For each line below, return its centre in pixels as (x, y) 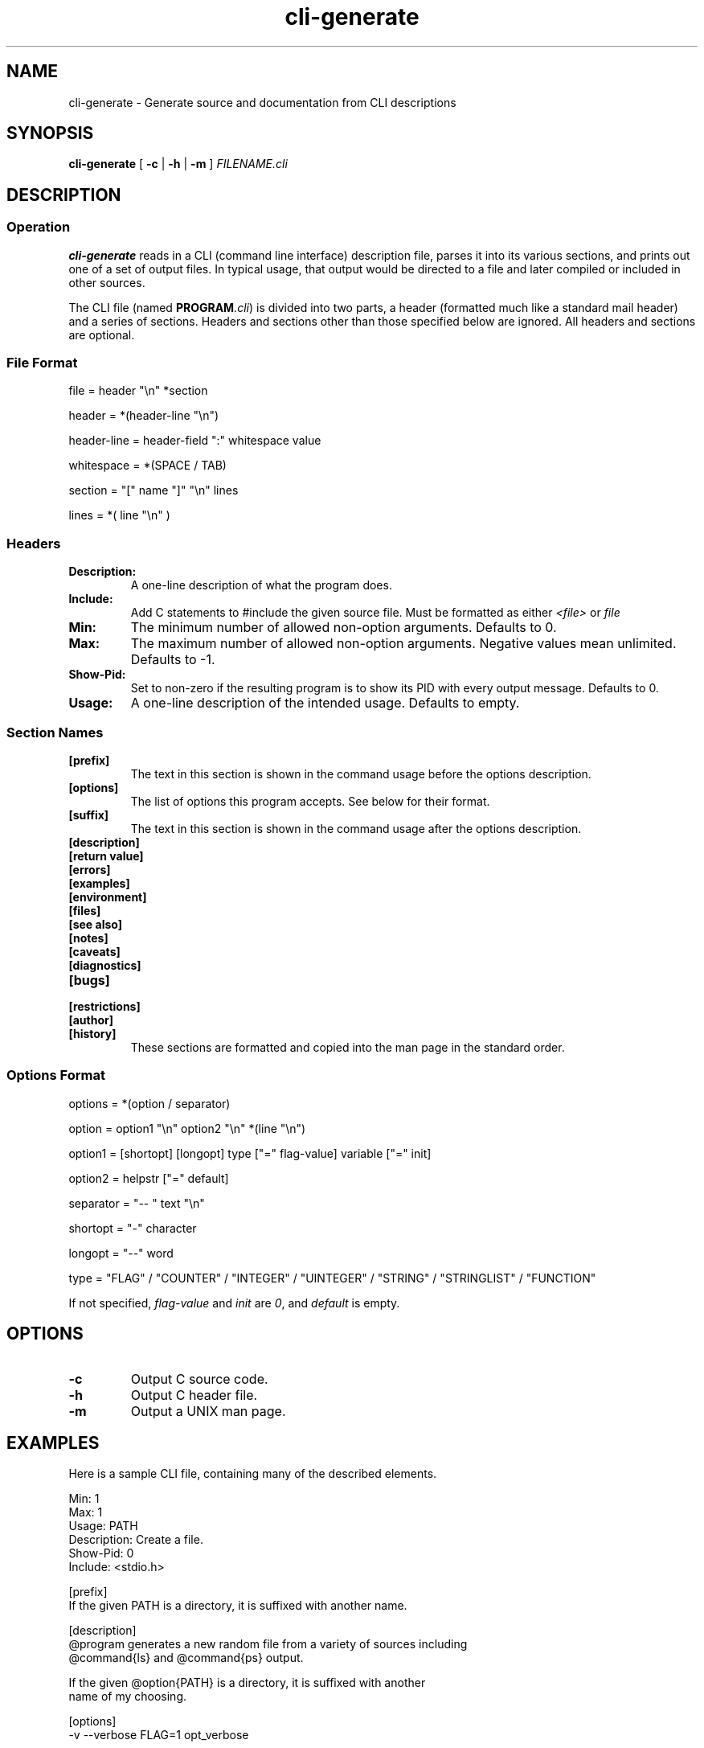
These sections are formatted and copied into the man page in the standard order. (348, 1047)
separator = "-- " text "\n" (137, 1203)
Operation (39, 227)
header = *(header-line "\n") (144, 416)
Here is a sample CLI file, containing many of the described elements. (253, 1474)
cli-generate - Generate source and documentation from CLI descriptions (262, 102)
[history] (92, 1033)
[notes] (88, 938)
